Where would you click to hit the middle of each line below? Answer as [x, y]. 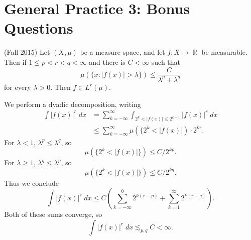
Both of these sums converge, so [53, 214]
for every [18, 87]
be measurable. [224, 52]
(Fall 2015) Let [27, 52]
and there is [107, 62]
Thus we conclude [31, 183]
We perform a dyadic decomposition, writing [73, 104]
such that [166, 62]
